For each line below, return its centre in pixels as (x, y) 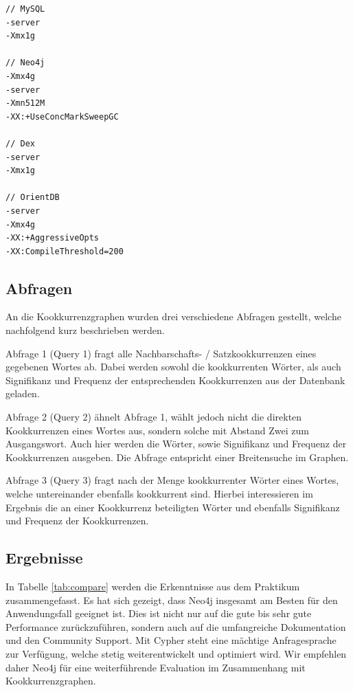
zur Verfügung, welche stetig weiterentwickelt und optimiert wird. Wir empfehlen (176, 653)
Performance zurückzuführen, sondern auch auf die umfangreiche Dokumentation (176, 626)
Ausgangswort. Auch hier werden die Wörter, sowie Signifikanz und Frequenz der (176, 444)
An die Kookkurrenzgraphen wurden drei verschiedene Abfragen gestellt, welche (173, 316)
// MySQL (25, 9)
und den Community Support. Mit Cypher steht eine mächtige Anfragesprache (171, 640)
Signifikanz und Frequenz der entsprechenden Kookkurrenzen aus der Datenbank (175, 380)
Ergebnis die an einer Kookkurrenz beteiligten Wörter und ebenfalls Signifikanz (173, 507)
